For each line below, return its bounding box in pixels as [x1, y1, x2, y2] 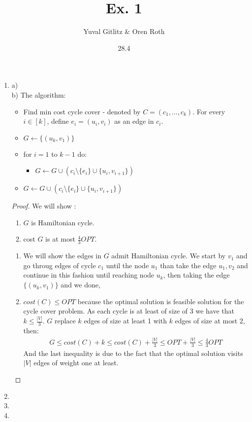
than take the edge [160, 260, 217, 270]
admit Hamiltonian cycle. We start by [111, 250, 226, 261]
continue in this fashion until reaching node [23, 270, 155, 280]
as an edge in [114, 116, 154, 126]
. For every [192, 106, 225, 116]
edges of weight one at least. [33, 357, 119, 368]
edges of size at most [175, 316, 238, 326]
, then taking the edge [163, 270, 230, 280]
